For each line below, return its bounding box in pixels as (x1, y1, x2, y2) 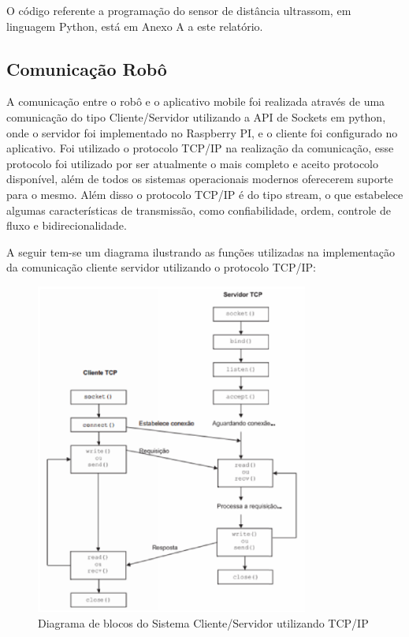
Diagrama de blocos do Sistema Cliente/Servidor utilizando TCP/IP (38, 614, 369, 631)
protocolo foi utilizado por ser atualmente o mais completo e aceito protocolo (6, 155, 379, 171)
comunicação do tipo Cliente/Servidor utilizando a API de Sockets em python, (6, 108, 386, 125)
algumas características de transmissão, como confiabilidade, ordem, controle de (6, 201, 391, 218)
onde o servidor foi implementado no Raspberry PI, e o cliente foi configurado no (6, 124, 398, 141)
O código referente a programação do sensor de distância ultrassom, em (6, 2, 351, 18)
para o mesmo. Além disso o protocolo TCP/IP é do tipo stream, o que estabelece (6, 185, 403, 202)
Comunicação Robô (6, 56, 167, 81)
